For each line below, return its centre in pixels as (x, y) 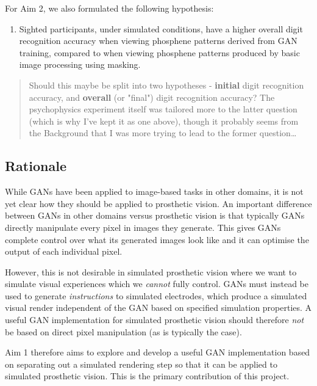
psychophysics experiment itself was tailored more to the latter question (163, 109)
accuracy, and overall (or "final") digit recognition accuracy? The (152, 97)
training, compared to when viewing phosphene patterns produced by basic (159, 52)
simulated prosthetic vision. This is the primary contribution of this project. (147, 376)
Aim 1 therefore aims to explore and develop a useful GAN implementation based (158, 352)
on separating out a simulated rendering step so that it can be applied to (141, 364)
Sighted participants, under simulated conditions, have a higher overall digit (161, 28)
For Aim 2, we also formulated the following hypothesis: (109, 8)
